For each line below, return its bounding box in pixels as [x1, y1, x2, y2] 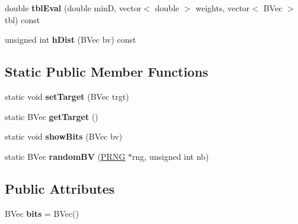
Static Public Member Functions [5, 62, 209, 81]
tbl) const [5, 13, 40, 26]
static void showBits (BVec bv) [5, 130, 123, 143]
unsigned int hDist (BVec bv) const [5, 33, 136, 46]
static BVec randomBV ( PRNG [5, 150, 126, 162]
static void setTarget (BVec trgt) [5, 90, 129, 102]
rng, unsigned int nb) [132, 150, 209, 162]
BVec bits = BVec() [5, 207, 79, 219]
